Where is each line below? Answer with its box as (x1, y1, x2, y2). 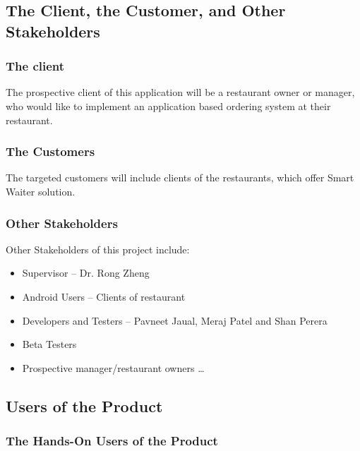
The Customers (6, 143, 95, 160)
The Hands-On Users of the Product (6, 432, 218, 450)
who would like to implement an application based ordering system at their (6, 98, 331, 113)
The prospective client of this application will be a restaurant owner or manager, (6, 85, 355, 100)
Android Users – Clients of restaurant (22, 289, 186, 303)
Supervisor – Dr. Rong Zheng (22, 265, 150, 280)
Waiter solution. (6, 184, 76, 198)
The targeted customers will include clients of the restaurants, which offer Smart (6, 170, 354, 185)
